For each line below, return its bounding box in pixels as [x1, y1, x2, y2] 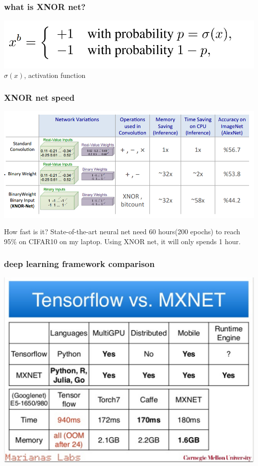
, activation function [24, 70, 86, 80]
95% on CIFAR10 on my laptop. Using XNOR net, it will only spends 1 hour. [4, 236, 241, 247]
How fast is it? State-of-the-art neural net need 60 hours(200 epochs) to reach [4, 226, 241, 237]
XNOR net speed [4, 91, 75, 103]
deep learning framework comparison [4, 257, 155, 269]
